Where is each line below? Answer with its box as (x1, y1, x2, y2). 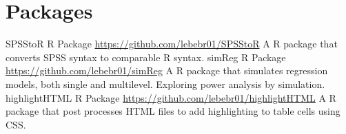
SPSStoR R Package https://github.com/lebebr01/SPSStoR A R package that (6, 36, 338, 51)
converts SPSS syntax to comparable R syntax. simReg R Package (6, 49, 286, 64)
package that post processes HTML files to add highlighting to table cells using (6, 104, 340, 118)
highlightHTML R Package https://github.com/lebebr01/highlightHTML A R (6, 90, 336, 104)
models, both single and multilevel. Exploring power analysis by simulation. (6, 76, 325, 91)
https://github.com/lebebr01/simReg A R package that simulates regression (6, 63, 328, 78)
